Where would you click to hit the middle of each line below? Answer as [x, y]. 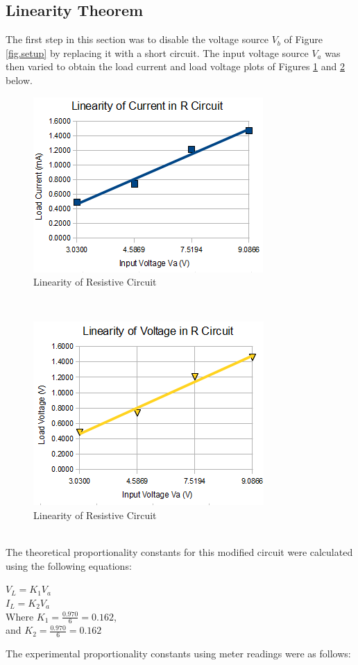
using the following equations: [69, 565]
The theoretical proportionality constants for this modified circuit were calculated [179, 552]
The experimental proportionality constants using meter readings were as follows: [178, 654]
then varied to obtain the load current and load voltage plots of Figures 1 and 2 [175, 66]
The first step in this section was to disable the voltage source [137, 39]
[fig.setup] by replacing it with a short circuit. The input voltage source [157, 52]
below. [19, 80]
